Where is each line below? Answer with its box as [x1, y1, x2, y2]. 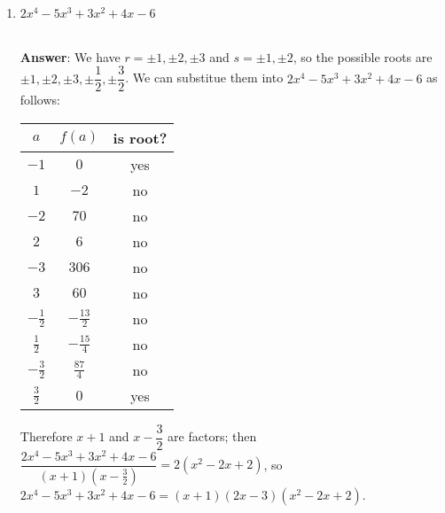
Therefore [20, 427, 73, 446]
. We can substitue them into [125, 68, 284, 87]
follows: [20, 90, 60, 109]
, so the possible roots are [293, 47, 433, 66]
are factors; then [168, 427, 257, 446]
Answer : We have [20, 47, 121, 66]
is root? [113, 127, 168, 148]
